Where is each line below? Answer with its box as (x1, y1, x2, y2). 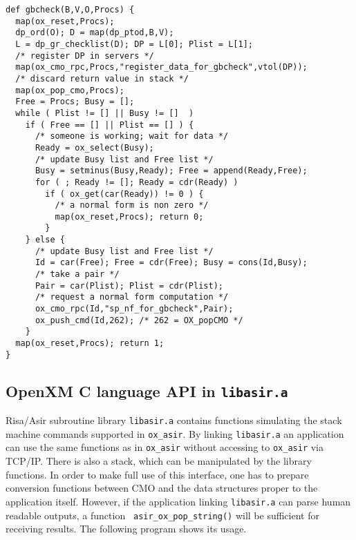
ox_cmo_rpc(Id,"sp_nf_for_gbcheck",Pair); (35, 304, 234, 314)
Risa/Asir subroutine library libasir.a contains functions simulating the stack (6, 413, 342, 427)
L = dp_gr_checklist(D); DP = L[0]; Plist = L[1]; (15, 39, 253, 49)
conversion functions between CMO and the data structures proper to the (6, 481, 318, 495)
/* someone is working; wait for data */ (35, 131, 229, 142)
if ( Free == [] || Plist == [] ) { (25, 119, 194, 130)
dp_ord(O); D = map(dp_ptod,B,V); (15, 28, 174, 38)
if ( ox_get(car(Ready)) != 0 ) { (45, 189, 204, 199)
